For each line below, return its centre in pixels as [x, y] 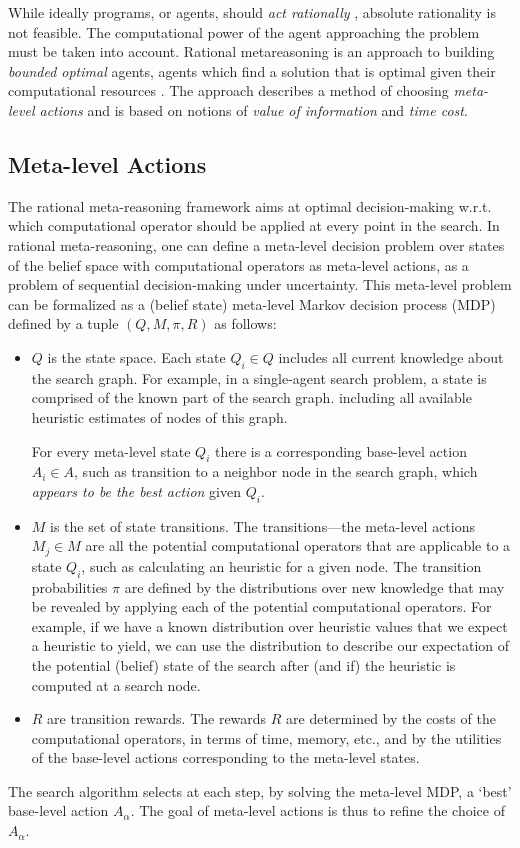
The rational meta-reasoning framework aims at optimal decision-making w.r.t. [250, 205]
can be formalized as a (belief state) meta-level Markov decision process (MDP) [252, 303]
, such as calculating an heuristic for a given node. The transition [281, 565]
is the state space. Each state [136, 356]
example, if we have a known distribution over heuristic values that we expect [269, 625]
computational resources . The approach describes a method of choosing [228, 90]
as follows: [245, 323]
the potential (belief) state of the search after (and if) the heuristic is [243, 664]
